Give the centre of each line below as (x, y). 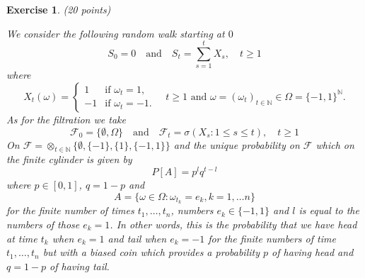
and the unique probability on (237, 144)
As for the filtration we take (66, 119)
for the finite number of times (70, 210)
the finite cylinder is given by (69, 159)
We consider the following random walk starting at (116, 33)
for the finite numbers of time (272, 238)
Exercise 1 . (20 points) (59, 9)
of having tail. (80, 266)
